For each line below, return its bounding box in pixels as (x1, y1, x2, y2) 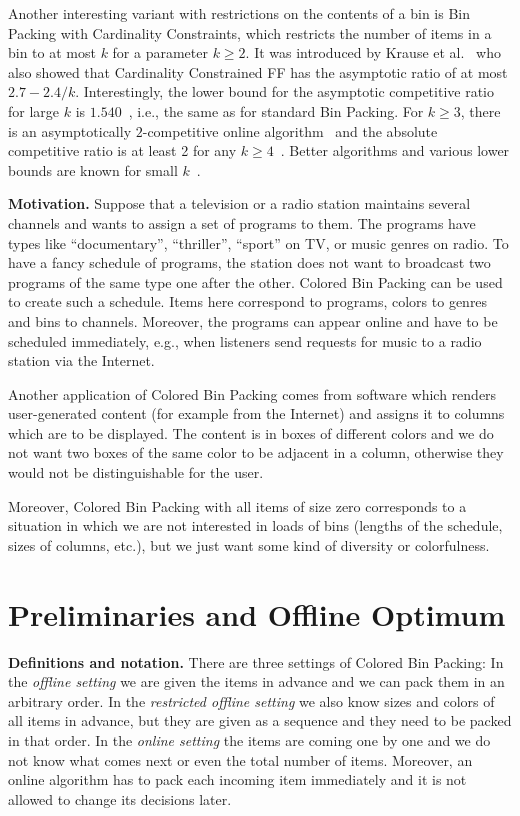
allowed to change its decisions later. (8, 788, 232, 809)
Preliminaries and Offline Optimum (8, 593, 506, 634)
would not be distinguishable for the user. (8, 462, 264, 483)
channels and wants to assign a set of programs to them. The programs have (8, 212, 476, 233)
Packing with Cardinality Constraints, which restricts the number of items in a (8, 22, 492, 43)
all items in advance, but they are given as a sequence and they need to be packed (8, 710, 512, 731)
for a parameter (112, 42, 208, 63)
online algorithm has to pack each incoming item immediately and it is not (8, 769, 467, 790)
